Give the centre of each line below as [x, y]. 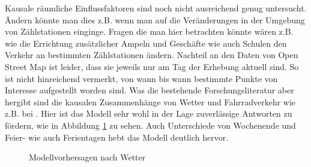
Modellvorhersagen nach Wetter [87, 157]
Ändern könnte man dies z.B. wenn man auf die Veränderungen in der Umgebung [155, 19]
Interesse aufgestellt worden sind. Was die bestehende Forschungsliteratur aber [149, 90]
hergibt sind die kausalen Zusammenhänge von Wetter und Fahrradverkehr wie [150, 101]
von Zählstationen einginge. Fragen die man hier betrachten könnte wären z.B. [149, 31]
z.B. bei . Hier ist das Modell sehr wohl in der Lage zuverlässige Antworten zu [149, 113]
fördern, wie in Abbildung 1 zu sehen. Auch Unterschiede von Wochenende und [150, 125]
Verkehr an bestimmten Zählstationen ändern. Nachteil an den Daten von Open [152, 55]
